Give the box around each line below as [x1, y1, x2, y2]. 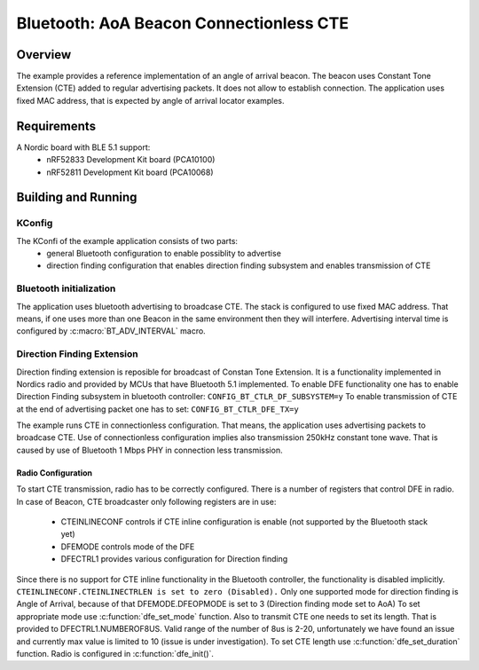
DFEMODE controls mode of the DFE [60, 541, 195, 552]
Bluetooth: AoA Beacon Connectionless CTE [16, 13, 349, 33]
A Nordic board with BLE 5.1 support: [16, 142, 151, 153]
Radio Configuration [16, 467, 93, 478]
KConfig [16, 217, 53, 230]
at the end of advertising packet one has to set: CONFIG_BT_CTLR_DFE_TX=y [16, 404, 299, 414]
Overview [16, 47, 72, 62]
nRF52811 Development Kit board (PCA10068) [46, 167, 214, 177]
